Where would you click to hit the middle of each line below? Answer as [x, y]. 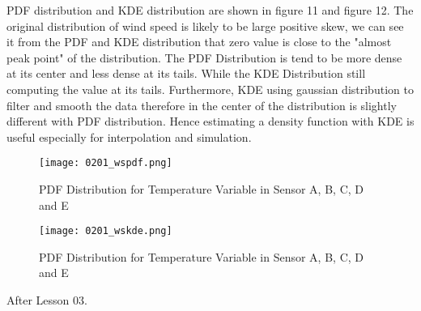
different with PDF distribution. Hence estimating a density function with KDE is [210, 121]
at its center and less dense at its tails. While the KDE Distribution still [186, 73]
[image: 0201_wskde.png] [106, 231]
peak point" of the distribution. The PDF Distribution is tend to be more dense [204, 57]
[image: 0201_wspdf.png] [106, 163]
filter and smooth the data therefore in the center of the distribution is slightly [202, 105]
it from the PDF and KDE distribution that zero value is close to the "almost [199, 42]
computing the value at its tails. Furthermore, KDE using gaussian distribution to [210, 89]
